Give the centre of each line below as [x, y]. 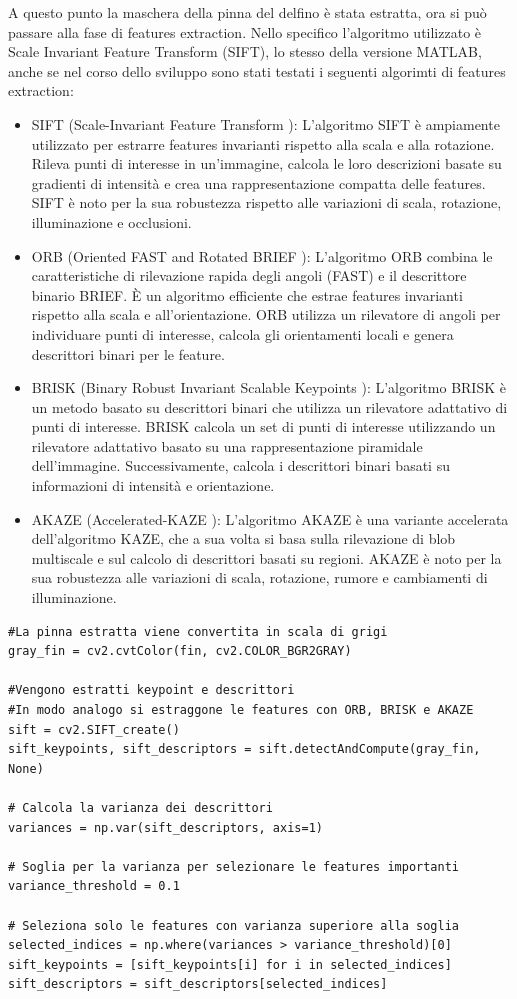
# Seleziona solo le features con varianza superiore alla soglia [234, 925]
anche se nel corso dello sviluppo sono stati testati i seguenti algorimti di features [257, 70]
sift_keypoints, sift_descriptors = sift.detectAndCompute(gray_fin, [244, 749]
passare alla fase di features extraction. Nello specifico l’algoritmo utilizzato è [245, 31]
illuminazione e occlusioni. [111, 221]
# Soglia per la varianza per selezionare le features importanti [234, 866]
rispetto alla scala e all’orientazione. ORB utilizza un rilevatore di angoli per [266, 314]
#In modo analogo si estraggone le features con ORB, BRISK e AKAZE [241, 710]
